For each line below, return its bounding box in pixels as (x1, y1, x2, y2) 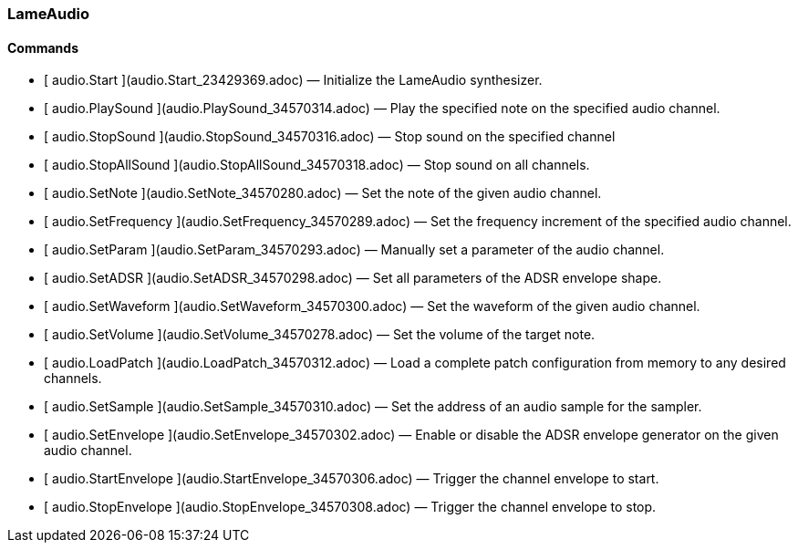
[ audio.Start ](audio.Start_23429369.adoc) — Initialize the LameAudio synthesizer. (44, 72, 543, 88)
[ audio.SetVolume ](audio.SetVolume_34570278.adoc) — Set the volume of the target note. (44, 327, 596, 343)
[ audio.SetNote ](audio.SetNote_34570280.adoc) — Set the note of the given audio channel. (44, 185, 602, 202)
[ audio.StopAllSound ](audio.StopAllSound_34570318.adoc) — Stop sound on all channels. (44, 157, 590, 173)
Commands (7, 39, 79, 56)
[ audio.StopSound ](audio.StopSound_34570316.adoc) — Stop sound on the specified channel (44, 129, 616, 145)
